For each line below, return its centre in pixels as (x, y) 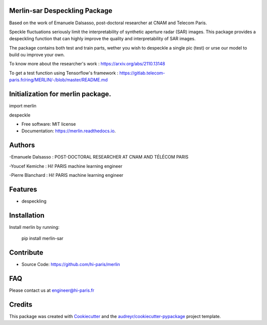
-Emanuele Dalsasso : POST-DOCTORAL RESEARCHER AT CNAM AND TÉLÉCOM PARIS (99, 157)
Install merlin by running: (34, 227)
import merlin (23, 106)
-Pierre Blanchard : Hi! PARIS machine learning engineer (66, 175)
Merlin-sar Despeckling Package (61, 11)
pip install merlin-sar (43, 238)
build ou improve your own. (37, 55)
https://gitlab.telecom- (142, 73)
